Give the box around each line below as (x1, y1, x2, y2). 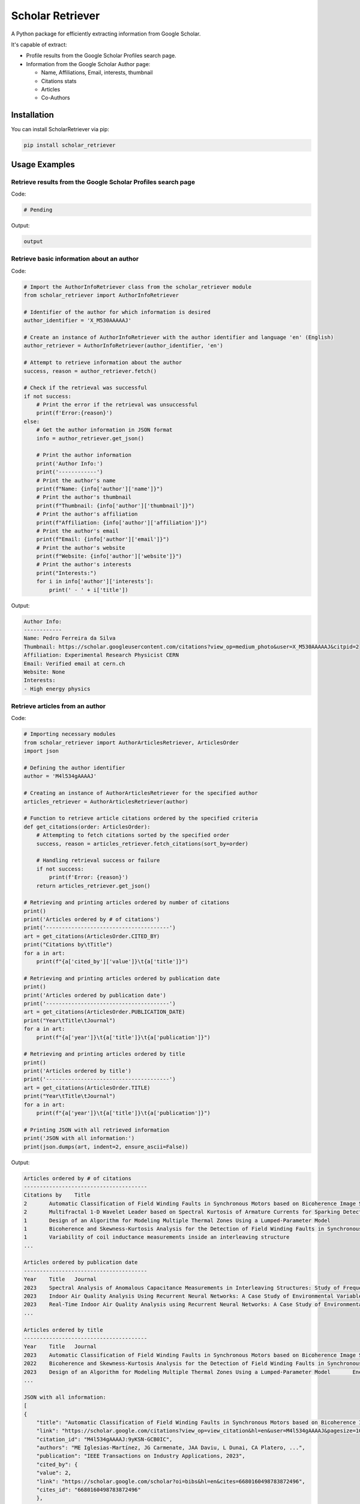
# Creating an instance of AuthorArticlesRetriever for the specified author (23, 790, 258, 797)
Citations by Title (23, 1192, 91, 1198)
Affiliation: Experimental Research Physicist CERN (23, 652, 179, 659)
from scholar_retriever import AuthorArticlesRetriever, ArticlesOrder (23, 739, 239, 746)
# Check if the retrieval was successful (23, 384, 148, 391)
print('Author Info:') (36, 460, 103, 467)
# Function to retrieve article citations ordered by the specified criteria (23, 815, 258, 822)
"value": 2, (36, 1470, 72, 1476)
